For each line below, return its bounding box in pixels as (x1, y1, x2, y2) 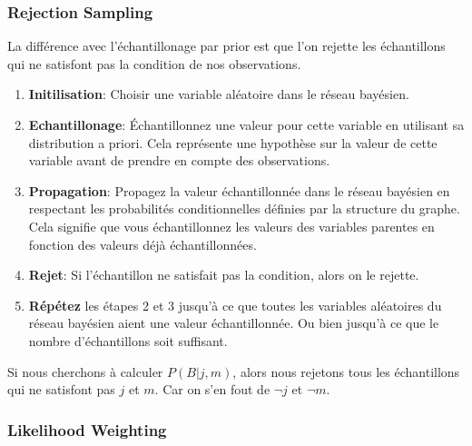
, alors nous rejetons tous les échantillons (232, 362, 460, 381)
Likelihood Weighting (7, 418, 167, 441)
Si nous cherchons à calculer (7, 362, 163, 381)
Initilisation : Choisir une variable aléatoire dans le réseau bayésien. (28, 84, 409, 104)
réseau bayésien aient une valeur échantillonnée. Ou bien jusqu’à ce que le (28, 313, 439, 332)
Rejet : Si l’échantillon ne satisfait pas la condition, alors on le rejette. (28, 265, 419, 284)
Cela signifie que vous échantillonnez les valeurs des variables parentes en (28, 216, 435, 235)
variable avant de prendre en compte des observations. (28, 151, 330, 170)
